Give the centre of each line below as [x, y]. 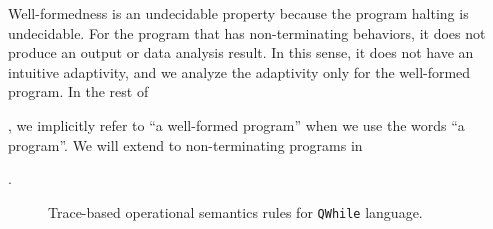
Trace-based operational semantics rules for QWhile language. [235, 211]
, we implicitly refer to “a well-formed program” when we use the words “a [236, 124]
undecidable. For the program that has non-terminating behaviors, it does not [247, 32]
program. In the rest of [78, 91]
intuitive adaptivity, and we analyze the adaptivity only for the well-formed [239, 71]
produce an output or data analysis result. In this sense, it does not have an [241, 52]
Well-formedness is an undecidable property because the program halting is [238, 13]
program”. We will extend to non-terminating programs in [185, 144]
